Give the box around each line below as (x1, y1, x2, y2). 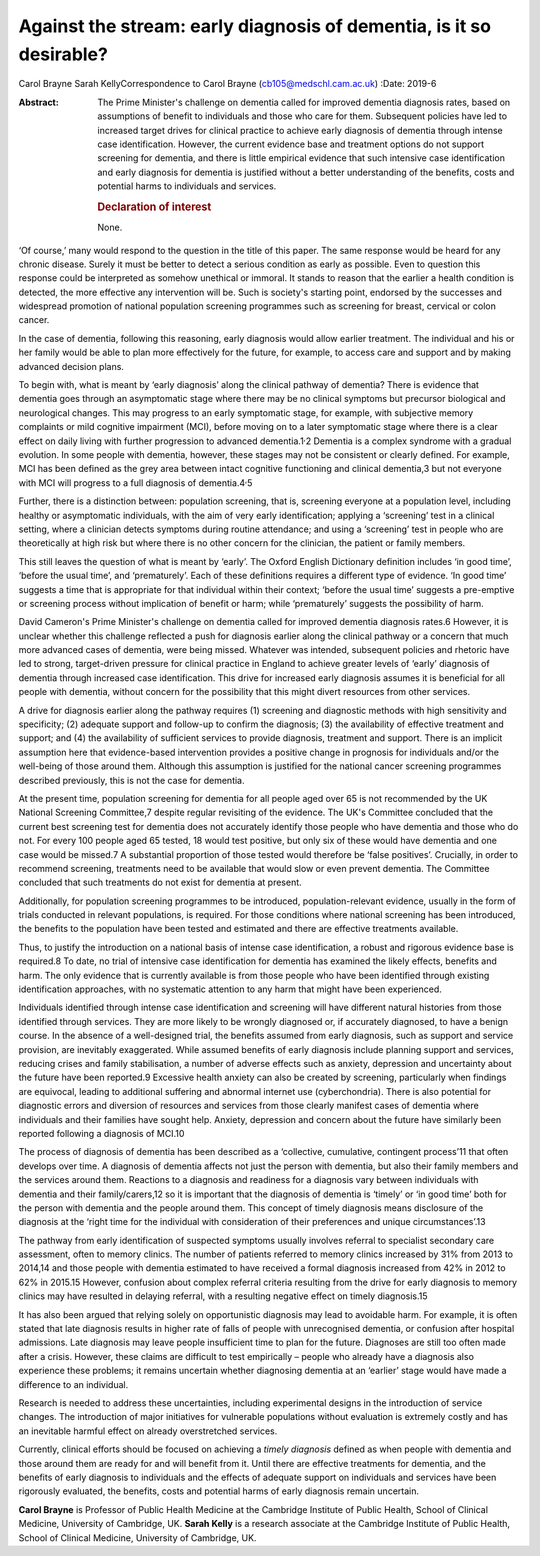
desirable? (18, 43, 109, 65)
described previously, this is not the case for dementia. (18, 774, 245, 786)
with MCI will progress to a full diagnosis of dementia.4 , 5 (18, 475, 253, 489)
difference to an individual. (18, 1378, 129, 1390)
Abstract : (18, 96, 59, 108)
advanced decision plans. (18, 360, 125, 372)
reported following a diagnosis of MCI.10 (18, 1127, 185, 1139)
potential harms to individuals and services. (97, 180, 277, 192)
